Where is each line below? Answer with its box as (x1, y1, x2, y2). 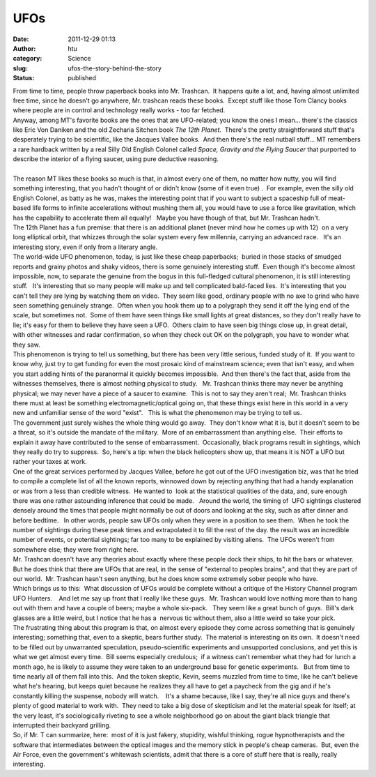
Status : (13, 74, 35, 82)
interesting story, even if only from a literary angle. (13, 243, 158, 251)
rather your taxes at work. (13, 458, 87, 466)
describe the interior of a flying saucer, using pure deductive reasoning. (13, 155, 219, 163)
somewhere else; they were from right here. (13, 545, 139, 554)
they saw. (13, 340, 41, 349)
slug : (13, 63, 28, 73)
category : (13, 54, 42, 63)
